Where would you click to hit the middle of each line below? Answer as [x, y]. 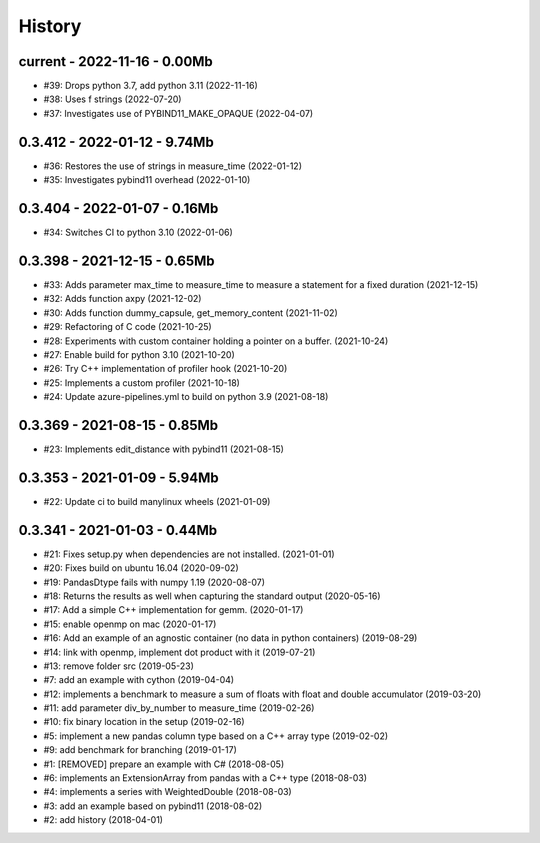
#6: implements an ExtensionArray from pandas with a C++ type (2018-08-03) [205, 778]
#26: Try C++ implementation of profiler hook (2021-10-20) [165, 369]
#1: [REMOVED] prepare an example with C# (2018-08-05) [164, 764]
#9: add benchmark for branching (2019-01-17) [140, 750]
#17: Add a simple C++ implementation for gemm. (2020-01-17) [173, 610]
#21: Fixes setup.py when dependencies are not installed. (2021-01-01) [189, 554]
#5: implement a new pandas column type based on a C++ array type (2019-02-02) [216, 736]
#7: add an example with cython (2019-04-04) [139, 680]
